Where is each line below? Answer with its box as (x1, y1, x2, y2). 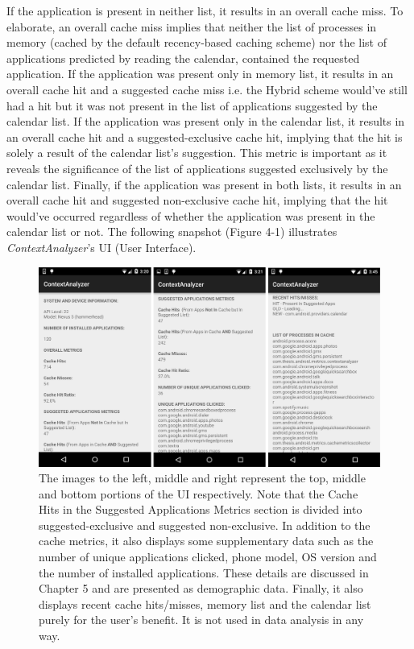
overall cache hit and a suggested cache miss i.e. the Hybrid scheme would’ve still (6, 81, 408, 97)
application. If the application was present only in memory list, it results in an (6, 65, 394, 82)
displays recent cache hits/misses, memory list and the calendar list (39, 595, 371, 612)
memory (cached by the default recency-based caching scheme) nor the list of (6, 34, 387, 51)
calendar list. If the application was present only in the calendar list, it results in (6, 113, 405, 130)
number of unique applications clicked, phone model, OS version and (39, 548, 377, 565)
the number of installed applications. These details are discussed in (39, 564, 369, 581)
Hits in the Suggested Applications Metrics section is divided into (39, 501, 362, 518)
